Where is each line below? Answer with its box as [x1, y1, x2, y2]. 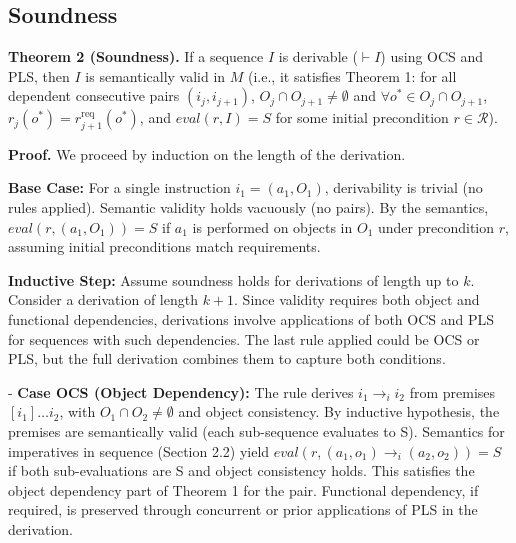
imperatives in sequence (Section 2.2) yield [8, 440, 270, 461]
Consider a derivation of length [8, 289, 198, 310]
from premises [409, 381, 496, 402]
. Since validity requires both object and [234, 289, 480, 310]
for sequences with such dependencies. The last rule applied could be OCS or [8, 328, 480, 349]
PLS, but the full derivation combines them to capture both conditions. [8, 348, 446, 369]
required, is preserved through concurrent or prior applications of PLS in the [8, 499, 478, 520]
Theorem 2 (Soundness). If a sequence [8, 46, 264, 67]
